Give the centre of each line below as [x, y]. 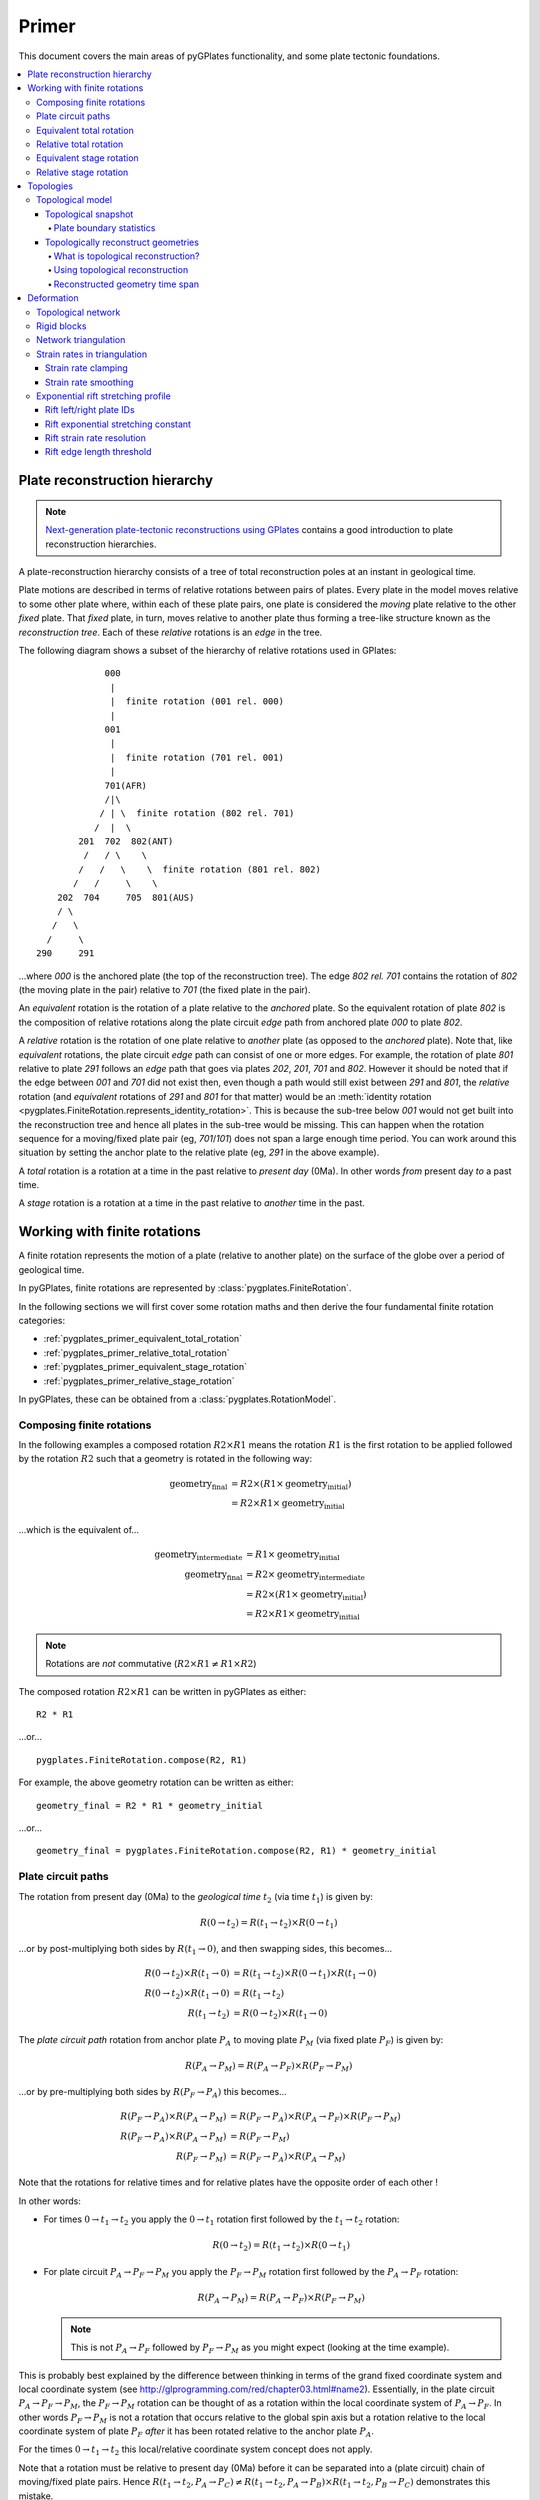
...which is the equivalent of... [79, 1529]
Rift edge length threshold [98, 452]
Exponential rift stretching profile [104, 396]
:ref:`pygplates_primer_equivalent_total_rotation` [143, 1339]
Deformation [53, 298]
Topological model [74, 200]
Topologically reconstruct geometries [122, 242]
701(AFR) [126, 785]
